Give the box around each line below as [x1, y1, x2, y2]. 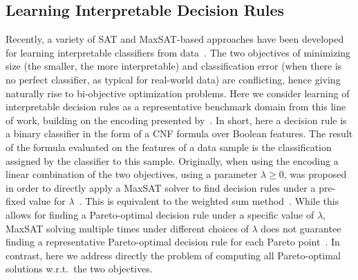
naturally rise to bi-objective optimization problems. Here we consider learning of [6, 86, 350, 100]
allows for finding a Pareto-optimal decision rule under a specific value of [6, 207, 314, 221]
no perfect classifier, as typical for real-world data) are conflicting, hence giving [6, 72, 341, 86]
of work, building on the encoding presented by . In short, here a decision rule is [6, 112, 347, 127]
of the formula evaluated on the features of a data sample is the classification [6, 139, 332, 154]
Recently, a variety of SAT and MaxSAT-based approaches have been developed [6, 32, 344, 46]
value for [28, 194, 66, 208]
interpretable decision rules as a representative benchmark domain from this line [6, 99, 346, 114]
